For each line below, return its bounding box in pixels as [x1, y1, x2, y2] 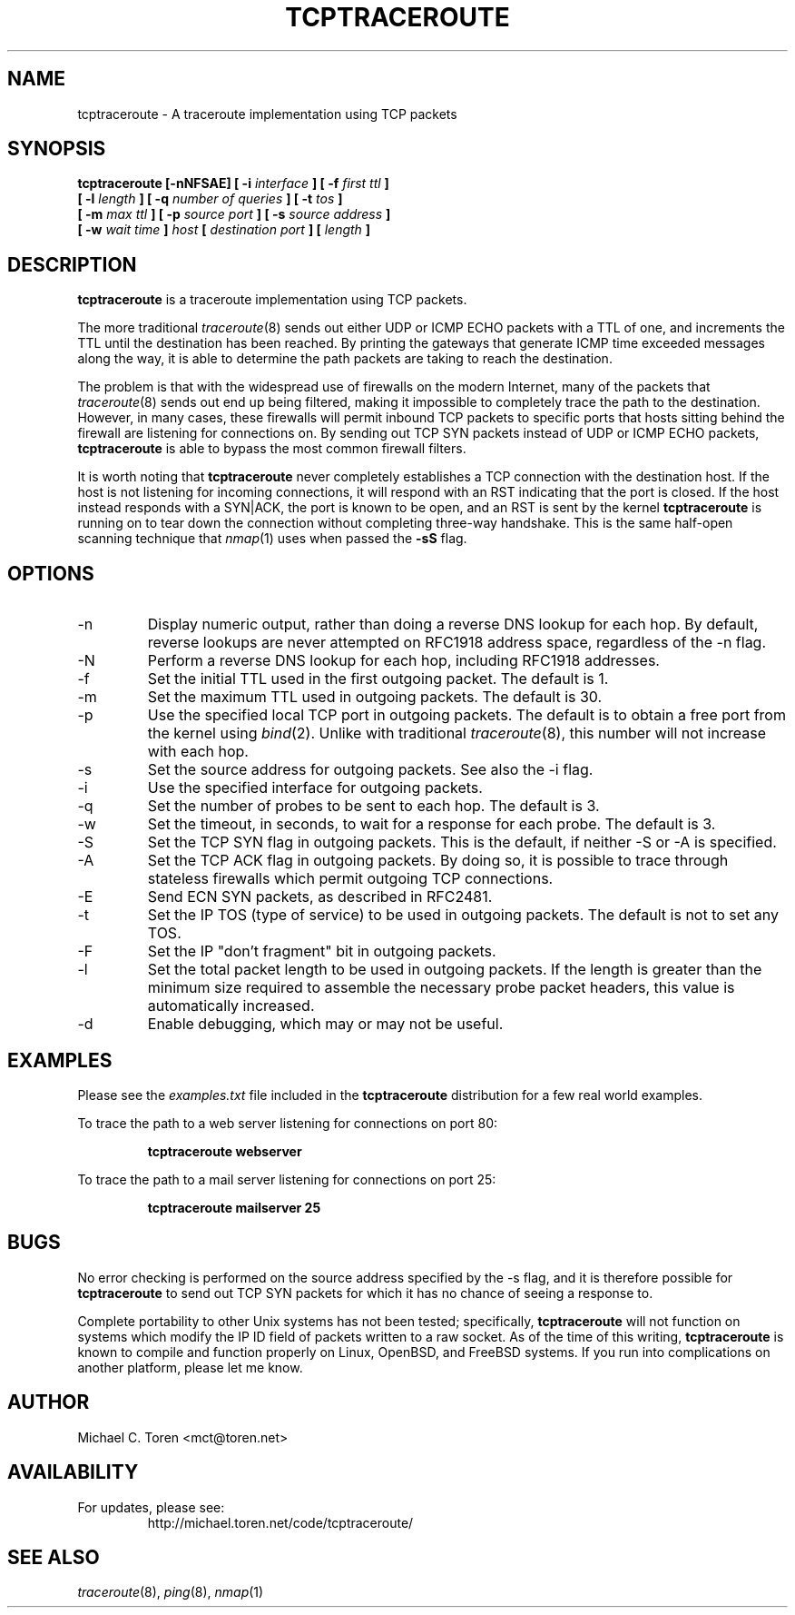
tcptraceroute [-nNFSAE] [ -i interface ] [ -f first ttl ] [77, 175, 389, 192]
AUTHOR [7, 1391, 90, 1414]
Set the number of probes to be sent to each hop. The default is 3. [147, 797, 600, 816]
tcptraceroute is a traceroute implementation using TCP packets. [77, 292, 467, 308]
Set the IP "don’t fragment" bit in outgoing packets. [147, 942, 496, 961]
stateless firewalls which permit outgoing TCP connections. [147, 869, 554, 888]
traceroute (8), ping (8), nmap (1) [77, 1584, 264, 1600]
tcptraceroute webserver [147, 1143, 302, 1159]
